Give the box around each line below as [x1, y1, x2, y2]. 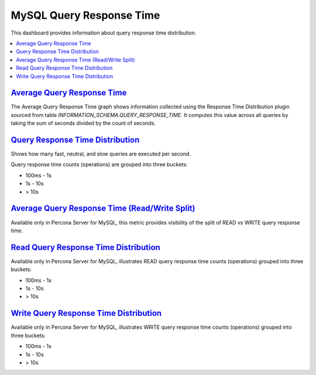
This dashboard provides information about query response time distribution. [11, 29, 197, 36]
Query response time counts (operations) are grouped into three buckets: [11, 161, 188, 168]
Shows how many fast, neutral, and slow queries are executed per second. [11, 150, 191, 157]
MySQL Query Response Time [11, 9, 160, 22]
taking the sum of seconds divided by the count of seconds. [11, 120, 156, 127]
